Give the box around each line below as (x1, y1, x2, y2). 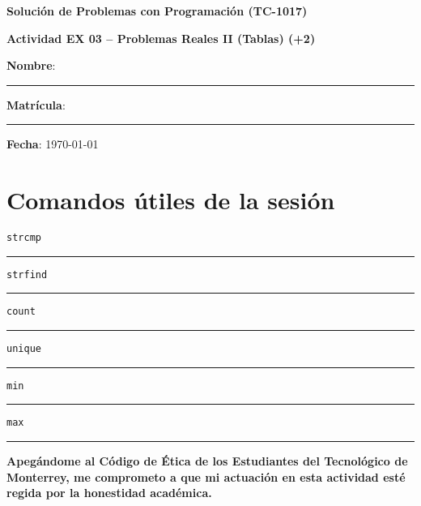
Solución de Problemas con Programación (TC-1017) (6, 2, 308, 19)
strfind (6, 268, 48, 281)
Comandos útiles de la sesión (6, 183, 335, 217)
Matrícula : (6, 96, 66, 113)
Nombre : (6, 57, 56, 74)
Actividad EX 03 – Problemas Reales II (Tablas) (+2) (6, 29, 316, 46)
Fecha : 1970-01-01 (6, 135, 99, 152)
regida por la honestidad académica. (6, 484, 212, 501)
